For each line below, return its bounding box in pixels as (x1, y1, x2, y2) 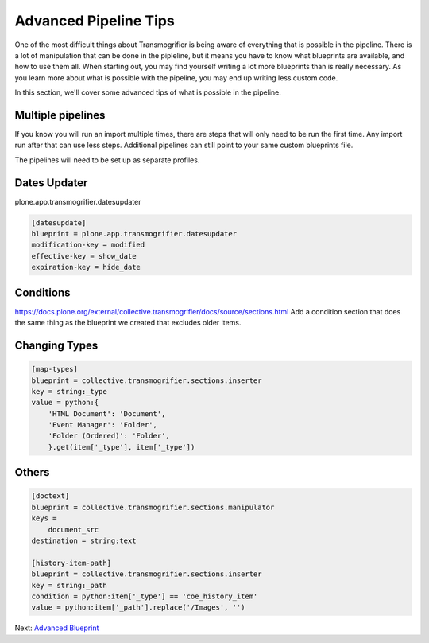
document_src (48, 525, 99, 534)
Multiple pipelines (14, 108, 106, 122)
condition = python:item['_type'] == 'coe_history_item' (31, 591, 258, 601)
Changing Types (14, 338, 99, 352)
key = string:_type (31, 387, 107, 396)
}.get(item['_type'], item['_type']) (48, 442, 195, 451)
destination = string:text (31, 536, 137, 545)
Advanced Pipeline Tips (14, 12, 175, 29)
